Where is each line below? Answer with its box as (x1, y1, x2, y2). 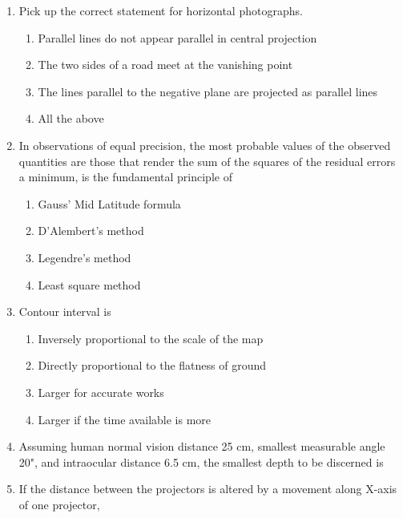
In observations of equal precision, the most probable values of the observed (18, 136, 391, 153)
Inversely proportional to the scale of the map (38, 330, 264, 346)
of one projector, (18, 496, 100, 512)
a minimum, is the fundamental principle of (18, 168, 232, 185)
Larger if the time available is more (38, 411, 212, 427)
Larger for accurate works (38, 383, 164, 400)
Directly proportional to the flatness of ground (38, 357, 267, 374)
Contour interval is (18, 303, 111, 320)
